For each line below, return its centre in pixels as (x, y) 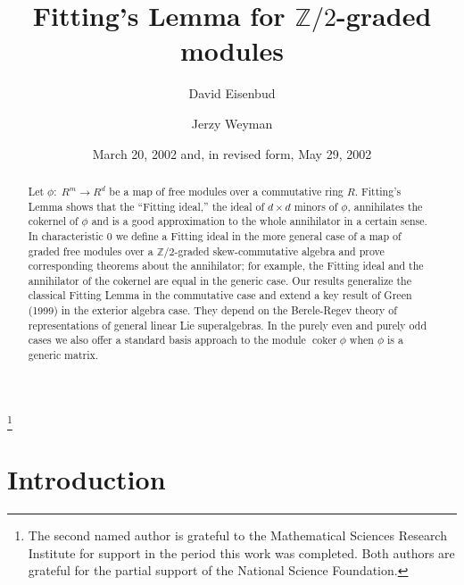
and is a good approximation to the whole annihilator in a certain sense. (259, 221)
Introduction (87, 479)
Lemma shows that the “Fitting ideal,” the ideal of (146, 206)
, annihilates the (385, 206)
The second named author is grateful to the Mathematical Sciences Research (237, 535)
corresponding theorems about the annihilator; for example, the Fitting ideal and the (226, 266)
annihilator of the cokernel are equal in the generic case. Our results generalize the (220, 280)
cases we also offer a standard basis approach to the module (167, 340)
